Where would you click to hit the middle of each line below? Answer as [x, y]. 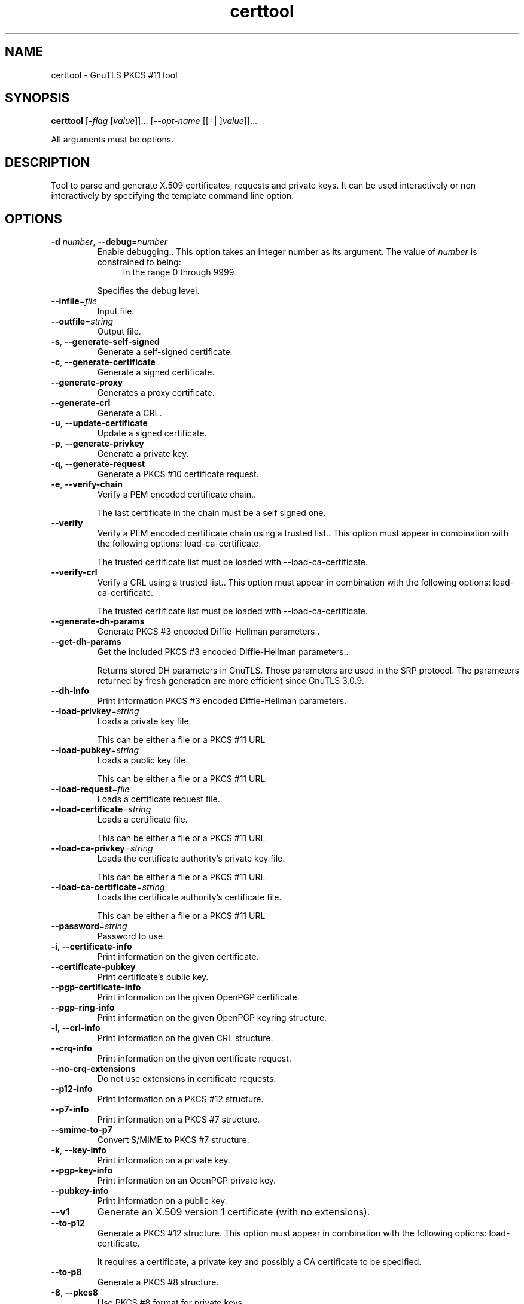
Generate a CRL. [130, 413]
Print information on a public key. [162, 1201]
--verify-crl [74, 572]
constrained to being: [139, 262]
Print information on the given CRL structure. [185, 1038]
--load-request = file [90, 789]
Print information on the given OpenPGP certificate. [198, 997]
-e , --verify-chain [87, 484]
